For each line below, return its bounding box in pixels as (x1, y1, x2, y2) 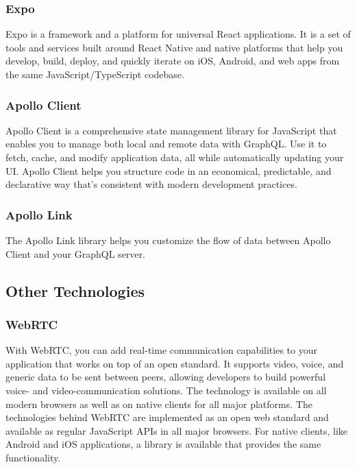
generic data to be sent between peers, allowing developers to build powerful (5, 370, 326, 384)
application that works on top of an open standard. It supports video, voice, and (5, 356, 344, 370)
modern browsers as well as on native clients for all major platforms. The (5, 396, 312, 411)
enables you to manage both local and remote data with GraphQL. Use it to (5, 136, 327, 151)
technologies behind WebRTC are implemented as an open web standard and (5, 410, 329, 424)
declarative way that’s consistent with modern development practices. (5, 177, 297, 191)
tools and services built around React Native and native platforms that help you (5, 40, 343, 54)
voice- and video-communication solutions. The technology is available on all (5, 383, 327, 397)
